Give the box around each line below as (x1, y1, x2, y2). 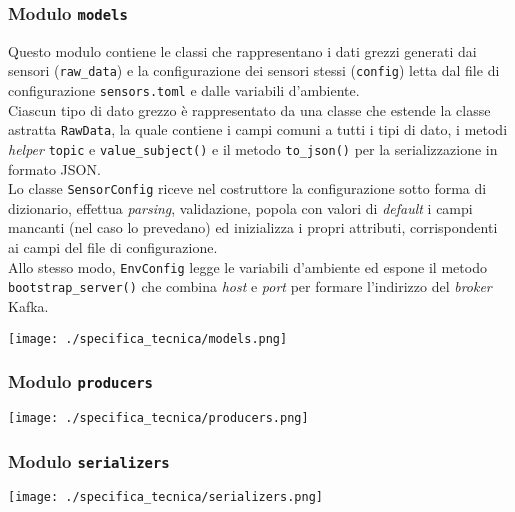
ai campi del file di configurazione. (8, 237, 218, 258)
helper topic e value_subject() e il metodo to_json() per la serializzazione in (8, 138, 498, 159)
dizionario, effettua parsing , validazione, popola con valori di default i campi (8, 197, 473, 218)
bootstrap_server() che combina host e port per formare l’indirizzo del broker (8, 276, 492, 297)
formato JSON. (8, 158, 101, 179)
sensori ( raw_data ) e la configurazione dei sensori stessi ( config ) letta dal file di (8, 60, 500, 81)
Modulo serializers (8, 448, 170, 473)
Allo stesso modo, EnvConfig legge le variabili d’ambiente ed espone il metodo (8, 256, 487, 277)
